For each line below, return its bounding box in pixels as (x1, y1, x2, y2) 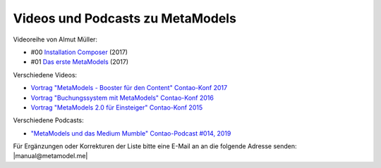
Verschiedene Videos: (13, 70, 78, 79)
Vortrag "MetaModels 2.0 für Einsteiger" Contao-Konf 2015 (30, 103, 203, 112)
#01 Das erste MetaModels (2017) (30, 58, 129, 66)
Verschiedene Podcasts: (13, 116, 84, 124)
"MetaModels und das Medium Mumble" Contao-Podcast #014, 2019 (30, 129, 231, 137)
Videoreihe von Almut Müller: (13, 35, 98, 44)
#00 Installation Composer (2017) (30, 48, 128, 56)
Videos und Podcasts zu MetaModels (13, 11, 236, 26)
